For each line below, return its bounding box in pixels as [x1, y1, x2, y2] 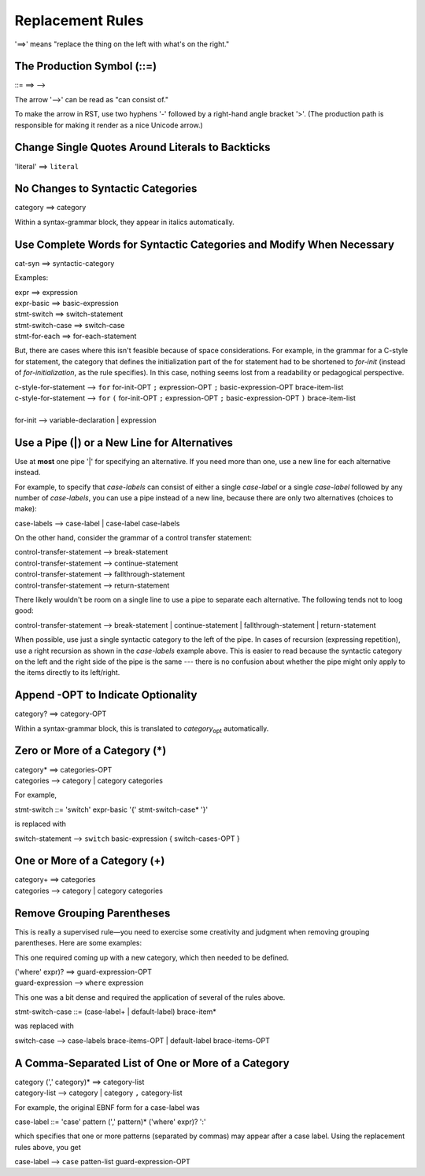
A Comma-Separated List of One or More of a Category [14, 1056, 290, 1070]
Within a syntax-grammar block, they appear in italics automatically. [14, 217, 235, 227]
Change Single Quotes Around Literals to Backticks [14, 141, 271, 154]
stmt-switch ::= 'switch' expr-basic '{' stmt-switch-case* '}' [14, 805, 209, 814]
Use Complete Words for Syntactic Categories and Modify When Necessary [14, 238, 395, 251]
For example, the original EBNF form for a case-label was [14, 1102, 200, 1112]
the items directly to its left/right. [14, 668, 120, 677]
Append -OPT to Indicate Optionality [14, 688, 198, 702]
